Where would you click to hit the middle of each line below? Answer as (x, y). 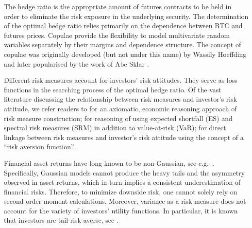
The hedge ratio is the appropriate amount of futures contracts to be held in (118, 6)
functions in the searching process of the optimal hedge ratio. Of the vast (113, 89)
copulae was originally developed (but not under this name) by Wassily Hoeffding (125, 54)
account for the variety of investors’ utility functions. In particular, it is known (121, 210)
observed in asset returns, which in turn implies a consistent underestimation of (122, 182)
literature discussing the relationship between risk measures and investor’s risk (121, 99)
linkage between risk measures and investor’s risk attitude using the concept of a (124, 137)
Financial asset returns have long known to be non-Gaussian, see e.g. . (109, 163)
